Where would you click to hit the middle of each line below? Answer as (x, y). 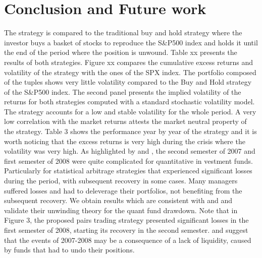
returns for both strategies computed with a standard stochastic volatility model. (129, 102)
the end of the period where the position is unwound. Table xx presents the (121, 52)
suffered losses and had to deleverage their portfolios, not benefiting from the (123, 190)
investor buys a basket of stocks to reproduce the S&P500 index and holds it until (131, 42)
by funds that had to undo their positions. (69, 250)
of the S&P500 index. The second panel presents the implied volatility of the (123, 91)
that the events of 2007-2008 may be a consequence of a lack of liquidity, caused (128, 240)
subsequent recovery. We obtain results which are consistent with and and (118, 200)
